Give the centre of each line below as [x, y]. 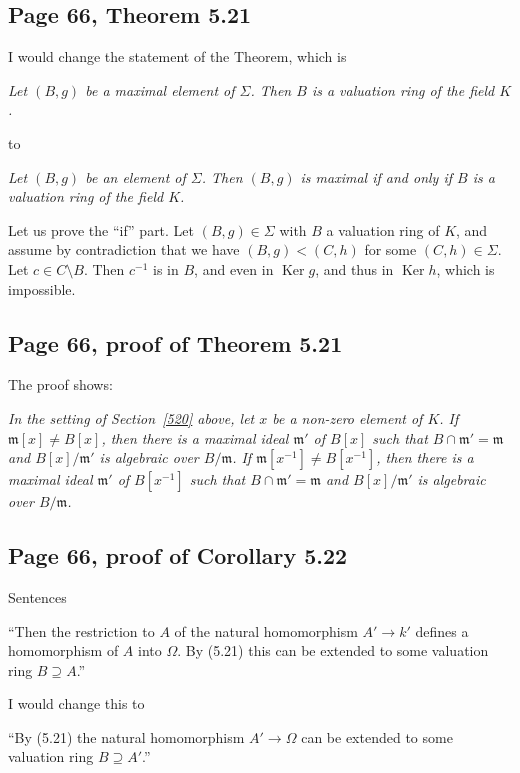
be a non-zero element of [347, 417]
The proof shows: [60, 384]
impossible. [42, 288]
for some [390, 249]
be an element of [135, 176]
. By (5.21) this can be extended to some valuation [333, 650]
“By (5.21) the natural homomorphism [126, 736]
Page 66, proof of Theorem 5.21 [175, 342]
